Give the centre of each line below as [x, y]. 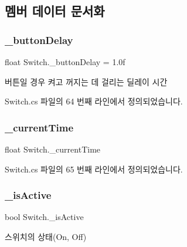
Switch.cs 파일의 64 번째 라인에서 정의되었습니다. [94, 101]
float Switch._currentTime [53, 149]
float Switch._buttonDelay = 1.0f [65, 62]
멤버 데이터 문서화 [55, 11]
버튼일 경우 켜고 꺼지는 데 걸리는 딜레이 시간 [86, 81]
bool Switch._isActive [44, 217]
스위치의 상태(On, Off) [46, 236]
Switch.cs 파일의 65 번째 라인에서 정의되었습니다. [94, 169]
